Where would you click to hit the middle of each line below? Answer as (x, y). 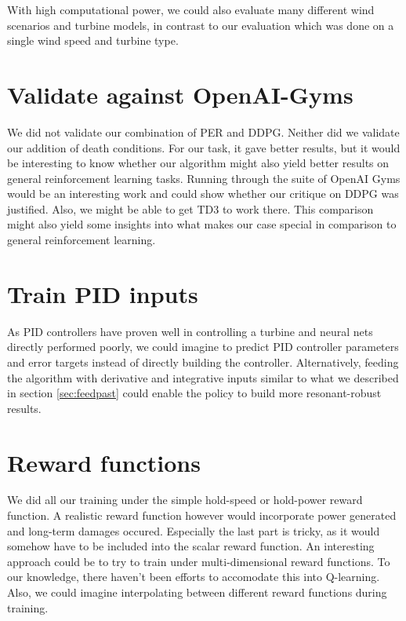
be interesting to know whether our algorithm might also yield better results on (198, 163)
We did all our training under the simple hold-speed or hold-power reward (185, 500)
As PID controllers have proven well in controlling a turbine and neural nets (190, 331)
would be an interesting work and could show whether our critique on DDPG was (203, 194)
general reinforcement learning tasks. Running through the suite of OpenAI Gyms (204, 178)
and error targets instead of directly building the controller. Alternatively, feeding (203, 362)
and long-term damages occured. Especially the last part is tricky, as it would (194, 530)
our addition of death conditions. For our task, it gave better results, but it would (204, 147)
